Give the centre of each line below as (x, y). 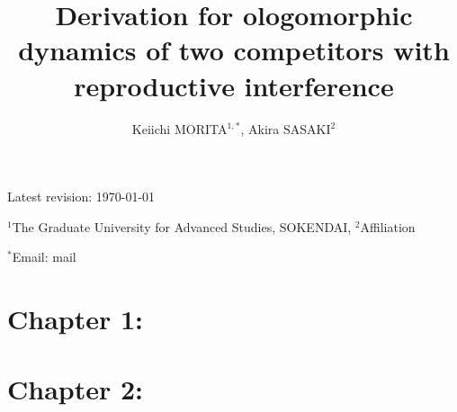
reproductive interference (234, 85)
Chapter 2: (76, 389)
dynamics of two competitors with (234, 50)
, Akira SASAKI (286, 128)
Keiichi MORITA (179, 128)
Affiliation (388, 226)
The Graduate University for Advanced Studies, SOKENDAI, (182, 226)
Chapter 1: (76, 319)
